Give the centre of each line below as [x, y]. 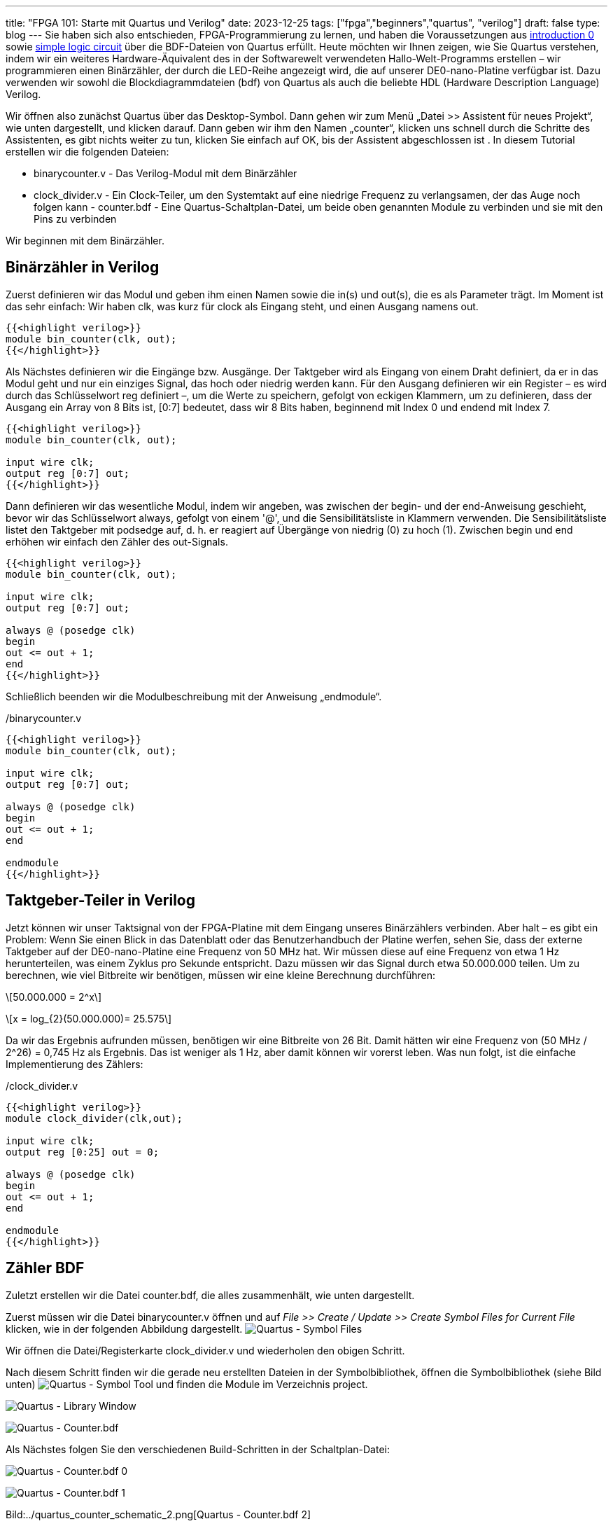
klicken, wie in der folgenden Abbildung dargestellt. [124, 1329]
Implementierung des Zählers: [75, 1064]
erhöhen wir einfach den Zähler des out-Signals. [117, 541]
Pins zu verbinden [75, 219]
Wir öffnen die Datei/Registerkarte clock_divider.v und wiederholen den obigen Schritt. [205, 1350]
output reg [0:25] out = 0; [83, 1152]
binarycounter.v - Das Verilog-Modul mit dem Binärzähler [165, 173]
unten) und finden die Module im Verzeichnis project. [187, 1384]
